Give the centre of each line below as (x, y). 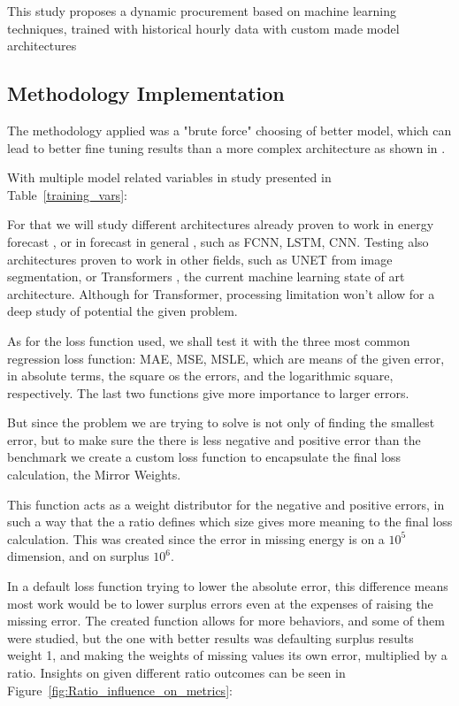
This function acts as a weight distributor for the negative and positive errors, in (226, 504)
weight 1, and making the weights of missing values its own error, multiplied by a (227, 655)
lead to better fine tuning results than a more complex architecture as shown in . (226, 147)
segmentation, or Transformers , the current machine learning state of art (206, 276)
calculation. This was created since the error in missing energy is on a (196, 538)
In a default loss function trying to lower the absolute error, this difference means (228, 586)
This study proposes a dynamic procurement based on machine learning (202, 11)
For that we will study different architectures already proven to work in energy (221, 224)
